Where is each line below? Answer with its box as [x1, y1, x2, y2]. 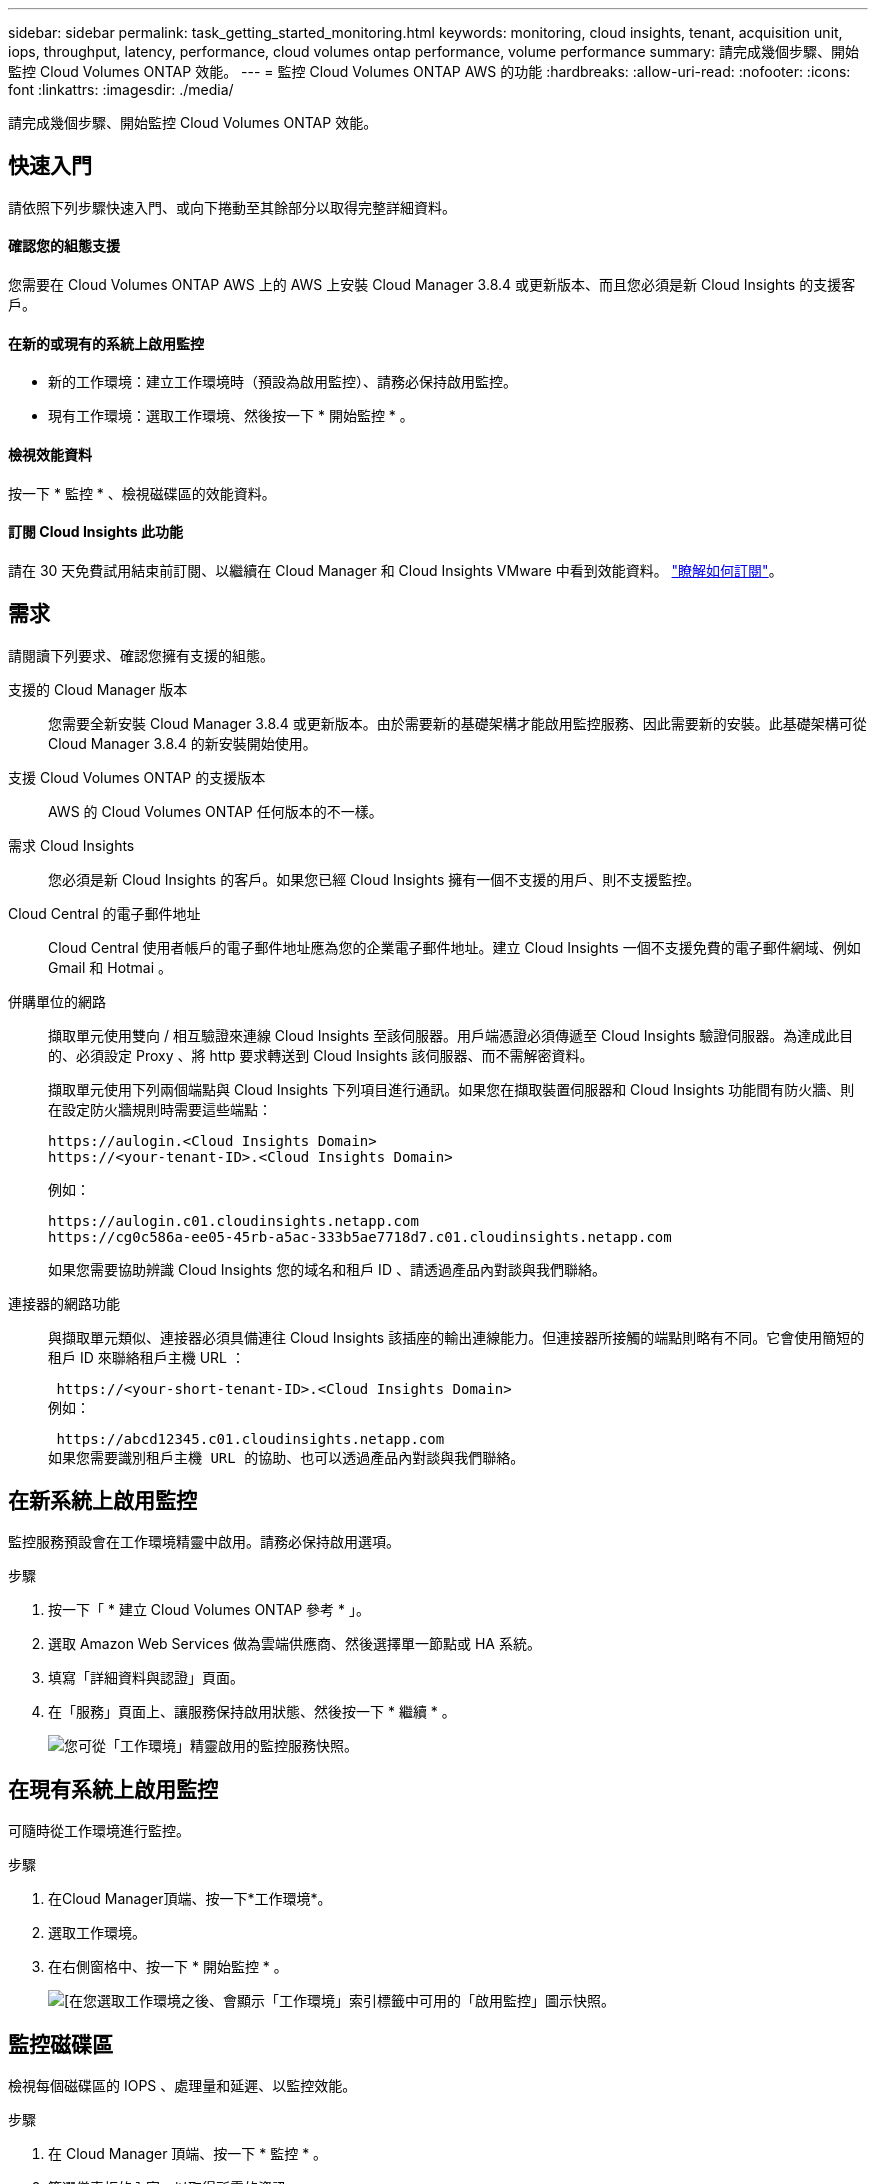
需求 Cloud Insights [8, 836, 135, 854]
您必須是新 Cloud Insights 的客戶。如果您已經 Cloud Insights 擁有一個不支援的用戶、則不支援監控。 [48, 870, 701, 888]
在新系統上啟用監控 [8, 1487, 197, 1513]
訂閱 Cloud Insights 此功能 [8, 523, 183, 541]
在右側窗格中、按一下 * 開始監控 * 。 [48, 1958, 288, 1976]
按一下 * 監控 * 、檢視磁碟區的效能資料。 [8, 484, 276, 502]
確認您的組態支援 [8, 237, 120, 255]
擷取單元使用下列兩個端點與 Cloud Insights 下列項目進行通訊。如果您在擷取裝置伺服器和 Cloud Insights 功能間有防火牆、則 [48, 1080, 855, 1098]
